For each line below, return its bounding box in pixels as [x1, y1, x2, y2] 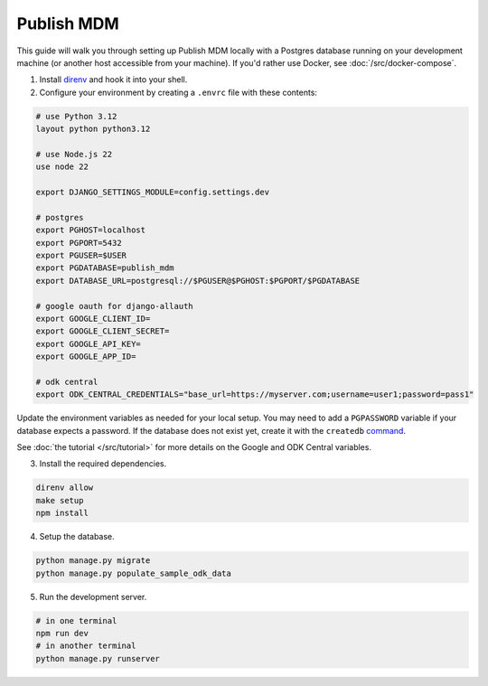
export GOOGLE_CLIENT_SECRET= [35, 326, 170, 336]
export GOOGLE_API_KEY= [35, 339, 142, 349]
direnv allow [35, 483, 94, 493]
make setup [35, 495, 84, 505]
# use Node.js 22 [35, 149, 113, 159]
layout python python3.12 [35, 124, 151, 135]
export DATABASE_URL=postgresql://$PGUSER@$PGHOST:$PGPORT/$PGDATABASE [35, 276, 361, 286]
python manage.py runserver [35, 653, 160, 663]
